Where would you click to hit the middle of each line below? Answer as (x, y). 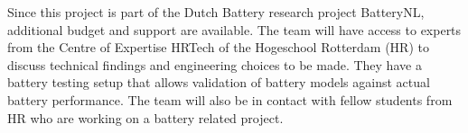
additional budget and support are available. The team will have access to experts (234, 29)
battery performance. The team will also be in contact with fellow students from (230, 99)
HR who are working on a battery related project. (145, 117)
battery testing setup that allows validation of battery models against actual (219, 82)
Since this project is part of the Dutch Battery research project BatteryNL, (216, 12)
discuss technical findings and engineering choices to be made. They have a (215, 64)
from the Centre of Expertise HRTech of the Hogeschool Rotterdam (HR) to (218, 47)
